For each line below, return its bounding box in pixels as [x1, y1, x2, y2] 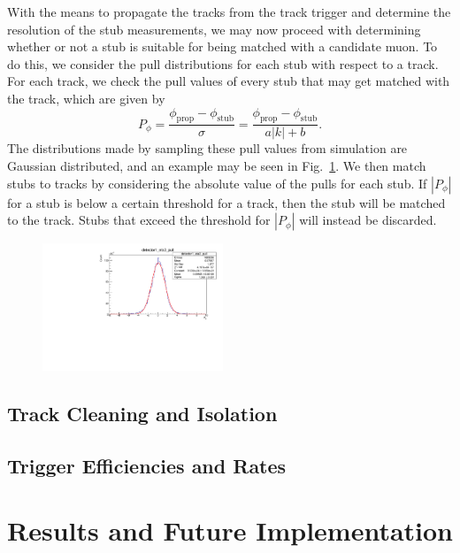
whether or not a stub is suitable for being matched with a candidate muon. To [7, 37, 438, 56]
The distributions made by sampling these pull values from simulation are [7, 139, 408, 157]
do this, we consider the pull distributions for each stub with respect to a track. [7, 54, 439, 73]
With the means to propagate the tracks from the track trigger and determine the [7, 3, 451, 20]
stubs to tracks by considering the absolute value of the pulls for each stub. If [7, 173, 427, 192]
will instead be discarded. [299, 211, 437, 229]
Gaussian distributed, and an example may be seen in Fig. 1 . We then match [7, 156, 426, 174]
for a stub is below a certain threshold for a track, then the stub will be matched [7, 193, 446, 211]
